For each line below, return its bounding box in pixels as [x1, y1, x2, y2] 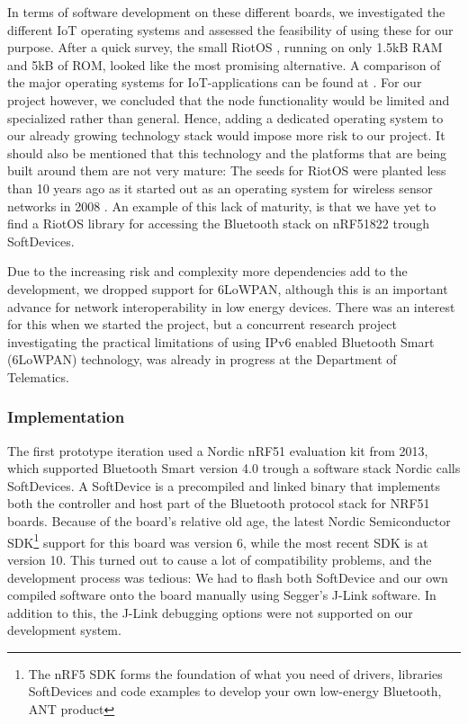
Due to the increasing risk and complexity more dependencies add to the [7, 262, 408, 281]
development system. [7, 621, 121, 639]
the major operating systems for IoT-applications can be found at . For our [7, 73, 422, 92]
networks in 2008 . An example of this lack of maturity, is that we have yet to [7, 196, 436, 215]
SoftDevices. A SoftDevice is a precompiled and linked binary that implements [7, 476, 440, 495]
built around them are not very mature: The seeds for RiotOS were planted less [7, 161, 446, 180]
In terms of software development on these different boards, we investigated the [7, 3, 445, 21]
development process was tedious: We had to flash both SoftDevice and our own [7, 568, 448, 586]
